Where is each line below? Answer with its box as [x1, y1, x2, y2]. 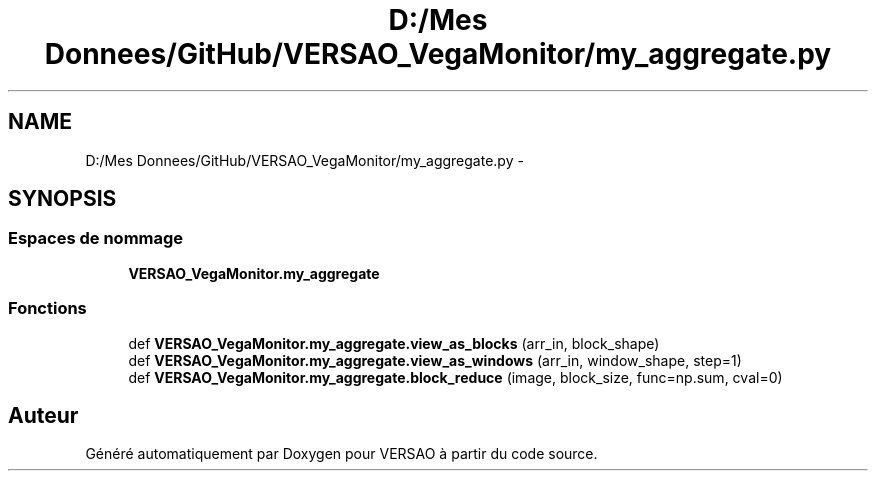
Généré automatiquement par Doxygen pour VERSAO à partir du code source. [85, 445, 598, 463]
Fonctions [8, 298, 87, 319]
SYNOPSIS [8, 186, 117, 212]
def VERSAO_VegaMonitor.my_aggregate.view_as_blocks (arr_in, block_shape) [128, 334, 660, 352]
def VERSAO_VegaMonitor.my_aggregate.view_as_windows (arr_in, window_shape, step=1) [128, 351, 742, 369]
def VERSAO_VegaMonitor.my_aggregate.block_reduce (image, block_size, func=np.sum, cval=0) [128, 368, 783, 386]
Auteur [8, 402, 79, 428]
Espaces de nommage [8, 228, 184, 249]
